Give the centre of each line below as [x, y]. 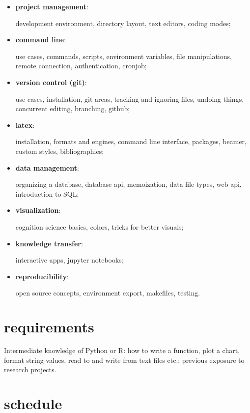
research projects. [30, 369]
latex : [25, 125]
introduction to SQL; [47, 193]
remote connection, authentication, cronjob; [81, 66]
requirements [49, 327]
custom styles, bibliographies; [60, 151]
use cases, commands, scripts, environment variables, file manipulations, [124, 56]
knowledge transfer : [49, 243]
